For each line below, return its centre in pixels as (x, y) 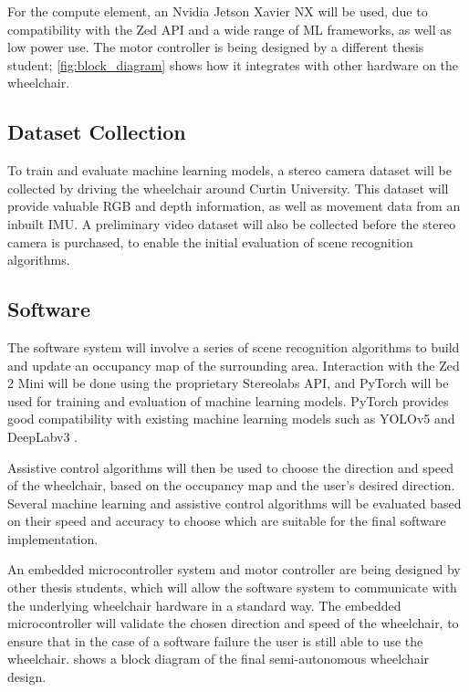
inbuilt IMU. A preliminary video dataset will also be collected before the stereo (232, 223)
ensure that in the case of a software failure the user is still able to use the (215, 640)
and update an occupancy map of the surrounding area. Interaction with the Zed (234, 365)
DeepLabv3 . (43, 436)
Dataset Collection (97, 132)
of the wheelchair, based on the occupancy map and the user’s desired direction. (231, 485)
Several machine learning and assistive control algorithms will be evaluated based (234, 503)
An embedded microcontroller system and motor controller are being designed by (234, 569)
